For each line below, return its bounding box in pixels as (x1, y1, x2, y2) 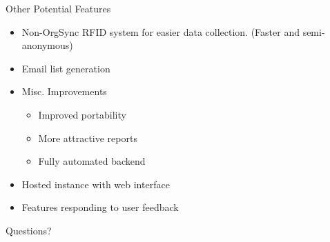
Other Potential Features (6, 1, 111, 15)
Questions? (6, 223, 52, 237)
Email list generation (21, 61, 110, 75)
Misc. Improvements (21, 84, 107, 99)
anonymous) (21, 38, 73, 52)
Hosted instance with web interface (21, 177, 170, 191)
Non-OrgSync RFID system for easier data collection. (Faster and (21, 24, 300, 39)
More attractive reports (38, 130, 137, 145)
